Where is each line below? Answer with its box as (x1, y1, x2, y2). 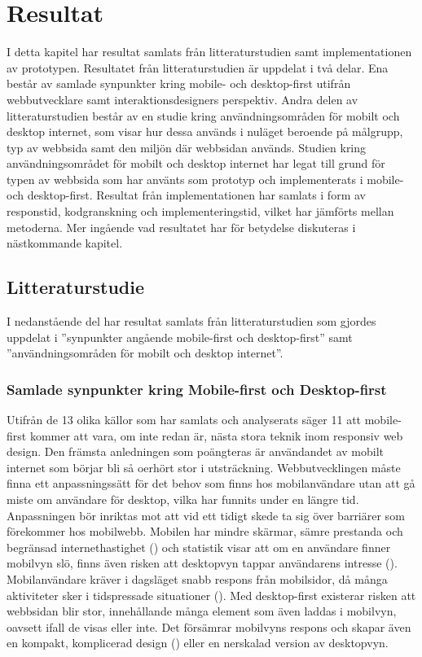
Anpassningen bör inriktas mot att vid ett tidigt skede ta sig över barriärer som (7, 506, 405, 523)
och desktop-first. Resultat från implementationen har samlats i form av (7, 186, 366, 204)
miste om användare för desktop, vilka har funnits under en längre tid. (7, 491, 359, 508)
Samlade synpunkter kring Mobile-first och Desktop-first (7, 379, 387, 399)
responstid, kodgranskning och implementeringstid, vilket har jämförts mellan (7, 203, 394, 220)
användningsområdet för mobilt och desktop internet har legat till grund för (7, 155, 385, 172)
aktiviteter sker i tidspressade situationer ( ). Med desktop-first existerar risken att (7, 586, 416, 603)
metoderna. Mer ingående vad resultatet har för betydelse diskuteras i (7, 218, 356, 235)
